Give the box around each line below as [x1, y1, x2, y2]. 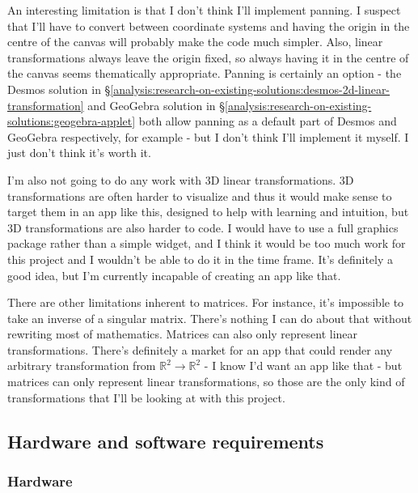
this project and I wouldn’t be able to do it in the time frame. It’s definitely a [7, 250, 394, 267]
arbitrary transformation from [7, 357, 156, 374]
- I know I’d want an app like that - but [204, 357, 403, 374]
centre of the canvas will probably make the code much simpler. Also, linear [7, 33, 383, 50]
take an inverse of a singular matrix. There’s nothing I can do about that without [7, 309, 412, 326]
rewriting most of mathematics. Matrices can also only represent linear [7, 325, 358, 342]
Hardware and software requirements [7, 428, 324, 453]
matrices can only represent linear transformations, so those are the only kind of [7, 373, 405, 390]
